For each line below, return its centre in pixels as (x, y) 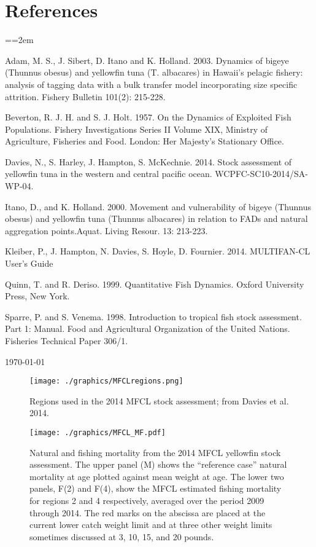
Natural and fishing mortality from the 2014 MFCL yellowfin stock (155, 452)
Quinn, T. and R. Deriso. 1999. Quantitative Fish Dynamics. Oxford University (155, 284)
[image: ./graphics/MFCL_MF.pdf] (98, 433)
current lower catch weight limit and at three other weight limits (151, 525)
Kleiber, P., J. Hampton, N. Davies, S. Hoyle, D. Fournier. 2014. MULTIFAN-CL (158, 251)
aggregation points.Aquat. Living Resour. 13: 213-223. (106, 230)
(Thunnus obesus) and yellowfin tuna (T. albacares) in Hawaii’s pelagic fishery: (154, 72)
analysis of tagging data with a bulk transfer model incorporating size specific (151, 84)
